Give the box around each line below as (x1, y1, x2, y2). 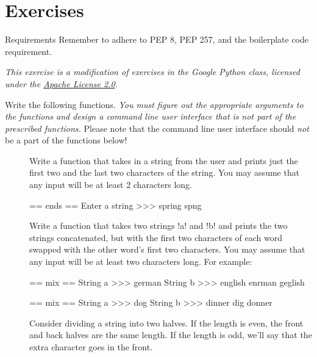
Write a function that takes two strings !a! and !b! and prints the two (29, 219, 288, 232)
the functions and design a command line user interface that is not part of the (5, 110, 296, 123)
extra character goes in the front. (29, 341, 153, 353)
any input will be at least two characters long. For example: (29, 255, 252, 268)
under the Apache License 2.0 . (5, 77, 118, 90)
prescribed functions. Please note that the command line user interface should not (5, 121, 309, 134)
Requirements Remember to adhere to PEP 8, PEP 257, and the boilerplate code (5, 33, 309, 46)
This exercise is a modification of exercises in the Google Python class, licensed (5, 65, 300, 78)
